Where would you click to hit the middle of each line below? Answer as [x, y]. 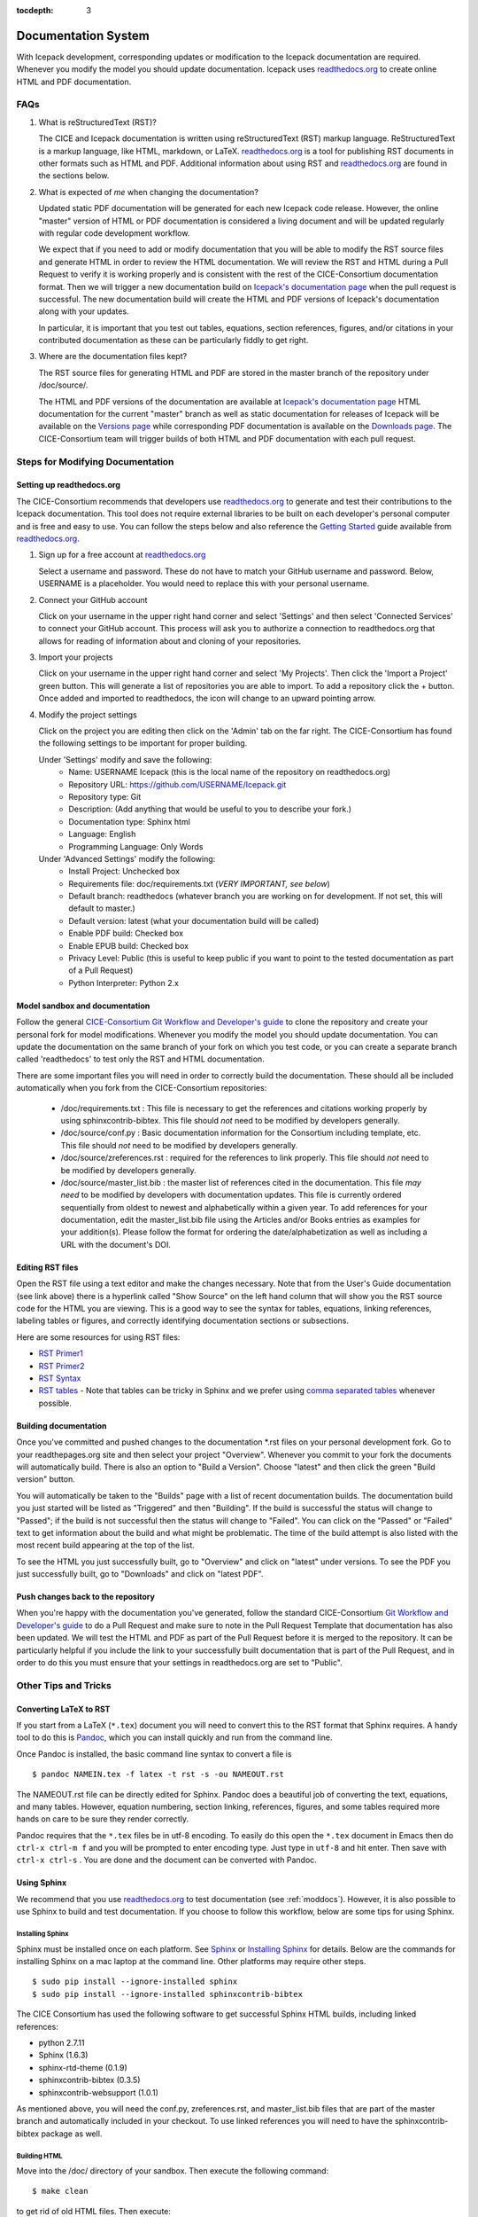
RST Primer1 [61, 1353]
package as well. [72, 2134]
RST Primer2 [62, 1366]
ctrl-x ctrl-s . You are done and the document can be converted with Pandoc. [167, 1860]
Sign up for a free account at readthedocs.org [122, 555]
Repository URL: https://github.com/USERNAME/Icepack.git [177, 784]
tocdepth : [35, 10]
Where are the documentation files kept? [113, 356]
